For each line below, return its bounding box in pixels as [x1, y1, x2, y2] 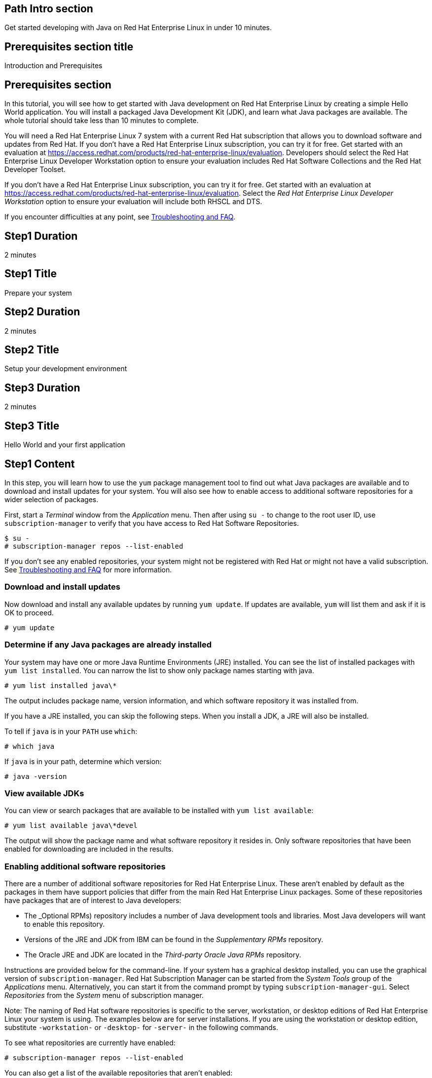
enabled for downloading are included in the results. [4, 845, 174, 854]
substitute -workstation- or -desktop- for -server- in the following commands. [4, 1023, 279, 1032]
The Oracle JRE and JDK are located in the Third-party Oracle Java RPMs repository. [24, 950, 301, 959]
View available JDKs [4, 788, 84, 798]
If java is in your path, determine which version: [4, 757, 162, 766]
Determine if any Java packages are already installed [4, 640, 212, 650]
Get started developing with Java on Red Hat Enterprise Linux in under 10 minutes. [4, 23, 272, 32]
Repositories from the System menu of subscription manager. [4, 991, 204, 1000]
